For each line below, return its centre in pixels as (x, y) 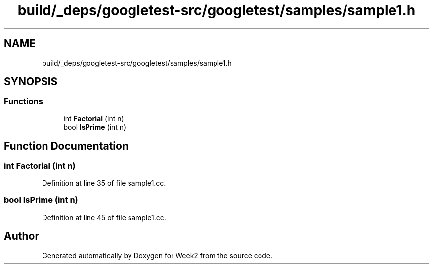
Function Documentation (66, 146)
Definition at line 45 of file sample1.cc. (104, 217)
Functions (23, 101)
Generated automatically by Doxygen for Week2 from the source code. (157, 255)
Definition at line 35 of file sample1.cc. (104, 183)
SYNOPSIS (31, 82)
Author (22, 236)
